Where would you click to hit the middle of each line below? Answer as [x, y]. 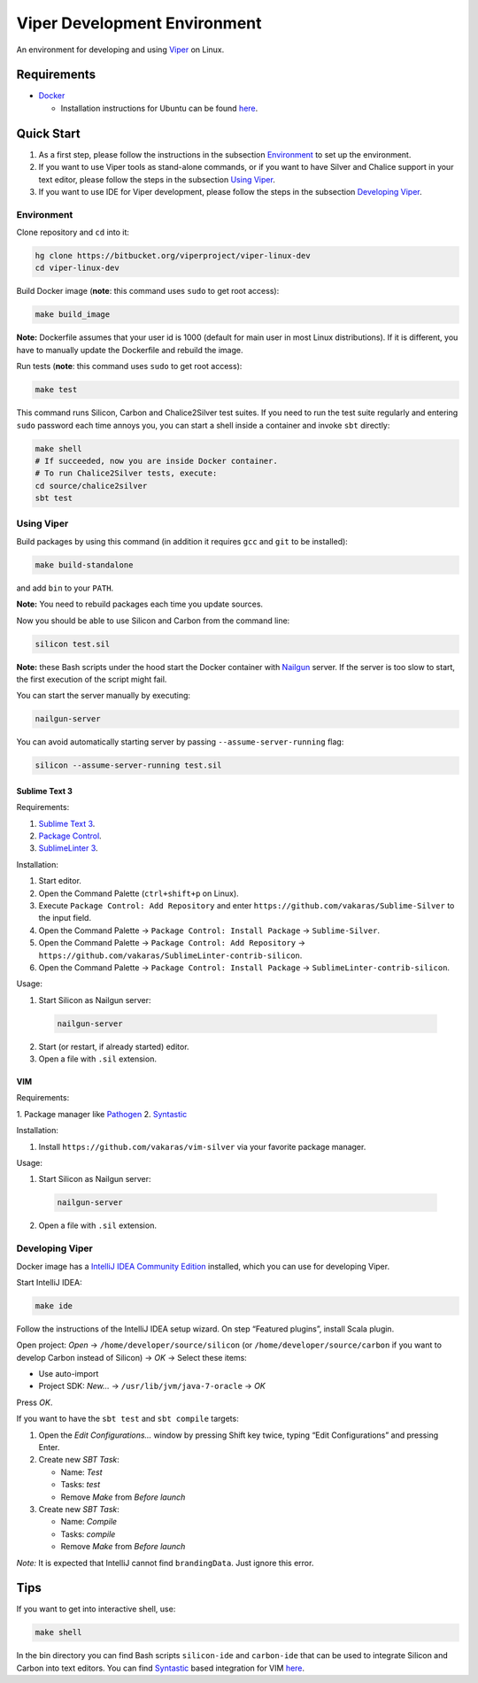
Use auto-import [69, 1374]
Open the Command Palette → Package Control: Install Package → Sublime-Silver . [209, 930]
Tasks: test [81, 1485]
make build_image [73, 315]
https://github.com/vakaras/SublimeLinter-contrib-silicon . [170, 955]
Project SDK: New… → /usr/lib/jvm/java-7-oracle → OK [152, 1386]
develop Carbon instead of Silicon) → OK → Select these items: [131, 1357]
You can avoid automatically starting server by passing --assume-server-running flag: [180, 742]
